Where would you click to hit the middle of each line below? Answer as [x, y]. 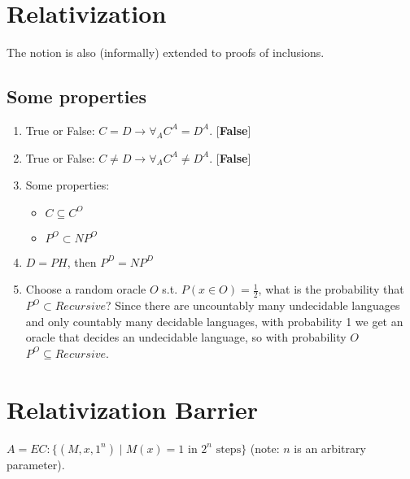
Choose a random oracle [86, 289]
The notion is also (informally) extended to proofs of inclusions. [166, 52]
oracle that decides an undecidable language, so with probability [186, 337]
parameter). [36, 464]
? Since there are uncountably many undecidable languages [253, 305]
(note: [265, 448]
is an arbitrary [330, 448]
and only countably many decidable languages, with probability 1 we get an [214, 321]
